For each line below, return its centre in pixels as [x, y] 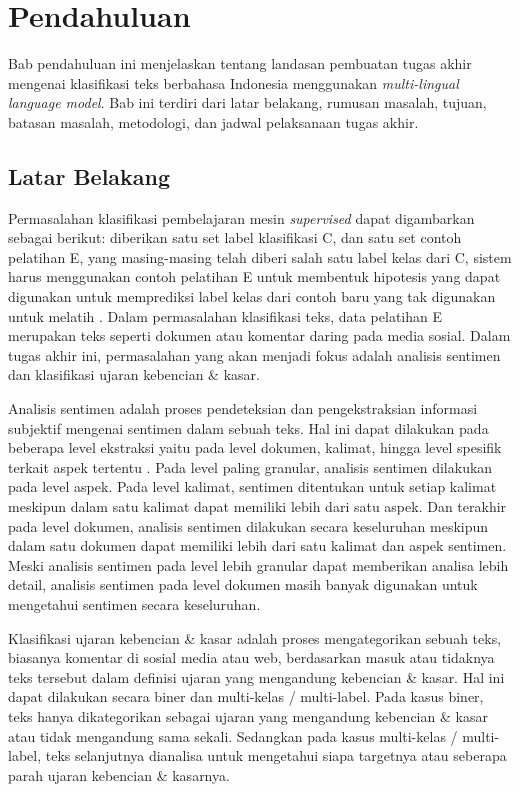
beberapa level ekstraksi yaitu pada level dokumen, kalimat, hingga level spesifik [255, 447]
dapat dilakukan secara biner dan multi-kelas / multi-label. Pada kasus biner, [246, 696]
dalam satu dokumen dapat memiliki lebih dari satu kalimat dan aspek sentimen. [257, 545]
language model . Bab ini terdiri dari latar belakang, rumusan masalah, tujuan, [247, 102]
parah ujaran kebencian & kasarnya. [119, 774]
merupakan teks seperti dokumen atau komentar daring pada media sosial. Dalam [259, 335]
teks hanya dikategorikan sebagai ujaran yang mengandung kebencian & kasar [248, 715]
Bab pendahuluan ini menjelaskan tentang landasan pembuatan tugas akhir [240, 63]
